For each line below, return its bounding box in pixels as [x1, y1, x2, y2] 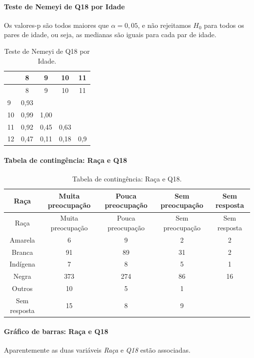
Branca [11, 246, 33, 257]
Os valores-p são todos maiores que [4, 20, 109, 30]
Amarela [9, 234, 35, 245]
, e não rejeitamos [138, 20, 191, 30]
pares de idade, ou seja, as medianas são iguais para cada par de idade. [4, 29, 216, 40]
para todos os [204, 20, 244, 30]
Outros [12, 283, 33, 293]
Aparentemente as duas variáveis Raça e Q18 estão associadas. [4, 345, 190, 355]
